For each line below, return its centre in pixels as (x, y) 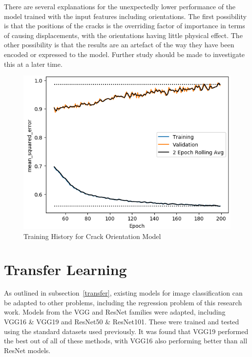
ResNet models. (27, 350)
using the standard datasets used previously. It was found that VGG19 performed (126, 331)
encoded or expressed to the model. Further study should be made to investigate (125, 54)
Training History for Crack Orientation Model (92, 236)
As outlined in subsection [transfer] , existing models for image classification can (123, 293)
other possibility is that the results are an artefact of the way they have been (119, 45)
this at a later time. (33, 64)
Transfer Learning (65, 269)
